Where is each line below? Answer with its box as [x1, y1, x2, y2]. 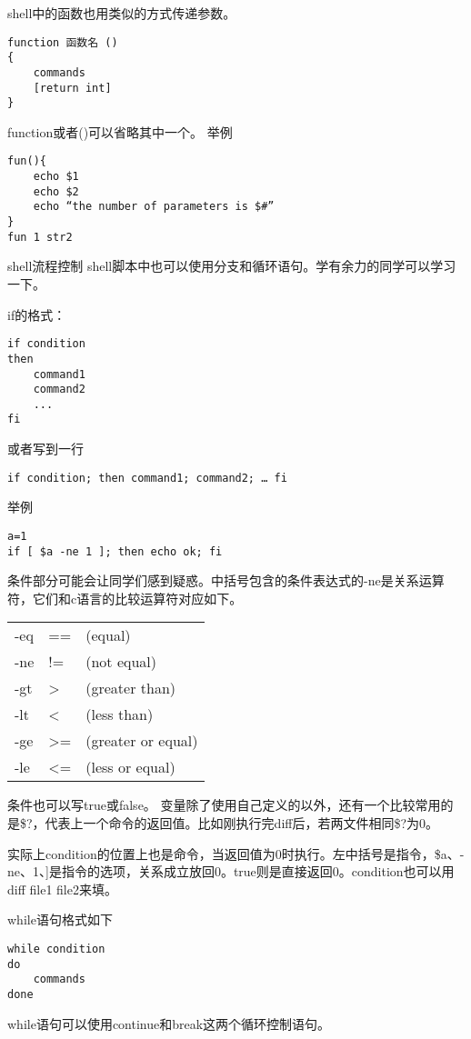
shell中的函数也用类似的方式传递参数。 [7, 4, 236, 22]
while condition [7, 943, 105, 956]
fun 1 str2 [7, 230, 73, 244]
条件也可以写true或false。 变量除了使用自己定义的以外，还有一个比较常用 [7, 795, 441, 814]
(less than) [85, 704, 154, 725]
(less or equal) [85, 756, 175, 778]
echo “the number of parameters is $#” [33, 200, 275, 214]
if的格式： [7, 305, 66, 324]
